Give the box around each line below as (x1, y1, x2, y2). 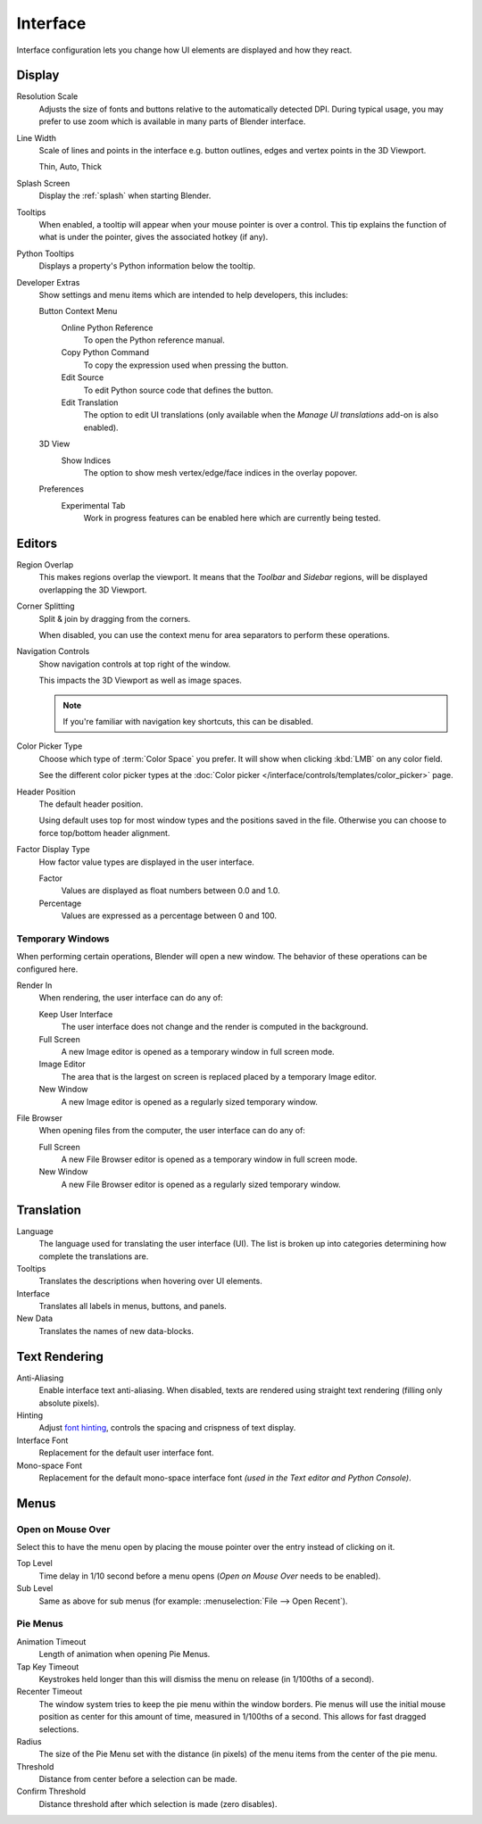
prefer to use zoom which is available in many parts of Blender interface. (38, 116, 306, 127)
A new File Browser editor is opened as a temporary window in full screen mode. (61, 1154, 358, 1165)
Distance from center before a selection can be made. (38, 1774, 238, 1785)
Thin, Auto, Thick (38, 162, 103, 172)
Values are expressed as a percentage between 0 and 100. (61, 910, 277, 921)
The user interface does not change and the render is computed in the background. (61, 1022, 369, 1032)
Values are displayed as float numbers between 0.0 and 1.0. (61, 885, 280, 896)
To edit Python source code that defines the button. (83, 385, 274, 395)
